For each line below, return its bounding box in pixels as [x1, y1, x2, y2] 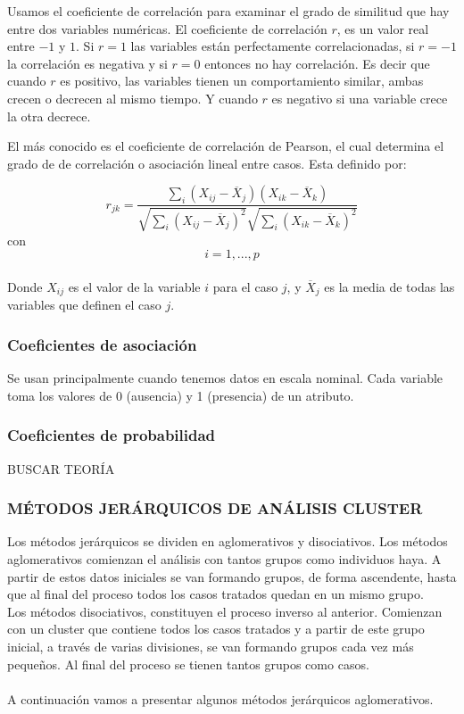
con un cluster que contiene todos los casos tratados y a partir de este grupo [7, 619, 425, 638]
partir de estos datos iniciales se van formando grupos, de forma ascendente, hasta [7, 567, 457, 585]
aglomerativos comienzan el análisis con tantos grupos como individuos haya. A [7, 550, 442, 569]
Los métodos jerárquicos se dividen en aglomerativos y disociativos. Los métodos [7, 532, 448, 551]
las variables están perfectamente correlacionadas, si [130, 37, 415, 55]
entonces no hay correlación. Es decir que [204, 54, 430, 72]
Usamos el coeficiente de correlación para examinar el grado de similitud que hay [7, 2, 450, 20]
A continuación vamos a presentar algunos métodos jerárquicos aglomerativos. [7, 689, 434, 708]
